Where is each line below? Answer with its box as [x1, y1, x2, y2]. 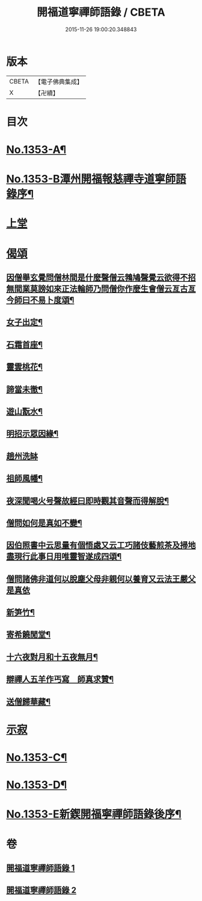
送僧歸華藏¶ [6, 696, 51, 706]
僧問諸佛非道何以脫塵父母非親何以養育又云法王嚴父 [6, 574, 196, 584]
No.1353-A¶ [6, 143, 67, 157]
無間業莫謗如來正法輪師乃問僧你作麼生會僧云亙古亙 [6, 284, 196, 294]
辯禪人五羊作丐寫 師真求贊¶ [6, 674, 114, 685]
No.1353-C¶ [6, 751, 67, 765]
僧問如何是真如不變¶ [6, 518, 82, 528]
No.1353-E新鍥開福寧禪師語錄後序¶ [6, 807, 182, 821]
